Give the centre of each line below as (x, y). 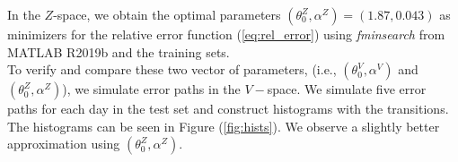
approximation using (64, 144)
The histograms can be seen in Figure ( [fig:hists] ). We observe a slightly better (224, 126)
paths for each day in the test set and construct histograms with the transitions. (228, 109)
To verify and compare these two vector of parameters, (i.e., (172, 69)
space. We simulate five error (347, 89)
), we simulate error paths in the (151, 89)
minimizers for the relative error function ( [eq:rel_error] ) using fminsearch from (226, 34)
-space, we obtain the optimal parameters (167, 14)
